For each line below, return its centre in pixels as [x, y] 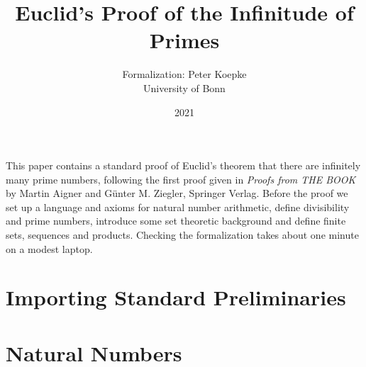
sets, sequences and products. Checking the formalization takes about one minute [182, 235]
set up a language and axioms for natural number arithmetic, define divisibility [178, 207]
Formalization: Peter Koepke [184, 74]
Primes [184, 40]
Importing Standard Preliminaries [176, 297]
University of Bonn [184, 87]
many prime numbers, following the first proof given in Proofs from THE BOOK [181, 179]
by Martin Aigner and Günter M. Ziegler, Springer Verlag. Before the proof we [177, 193]
